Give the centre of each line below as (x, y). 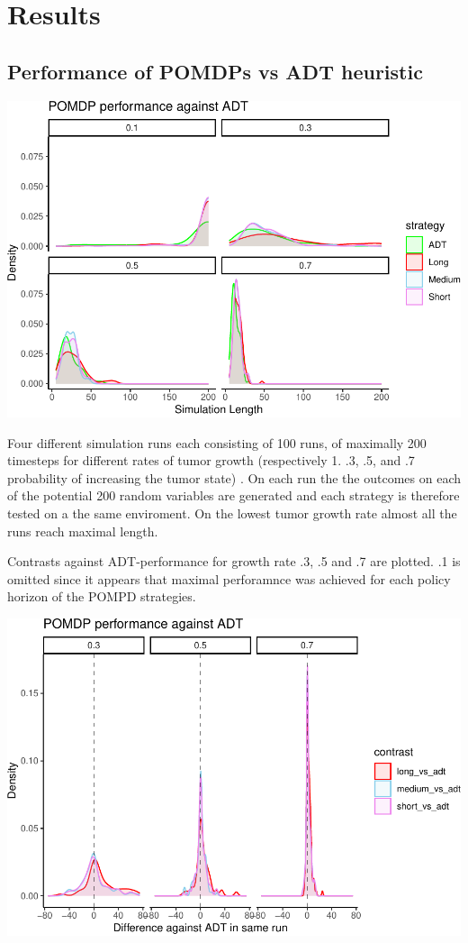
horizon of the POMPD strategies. (102, 596)
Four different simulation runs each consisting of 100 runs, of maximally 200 (217, 442)
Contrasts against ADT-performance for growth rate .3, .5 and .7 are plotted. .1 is (234, 561)
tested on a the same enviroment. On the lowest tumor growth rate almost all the (232, 513)
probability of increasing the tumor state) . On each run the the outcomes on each (234, 477)
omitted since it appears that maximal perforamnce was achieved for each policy (229, 578)
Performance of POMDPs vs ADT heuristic (215, 71)
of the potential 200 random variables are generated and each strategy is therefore (234, 495)
